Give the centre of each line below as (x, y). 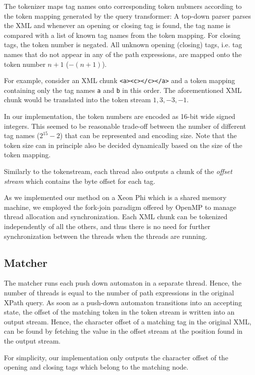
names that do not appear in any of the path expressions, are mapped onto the (123, 54)
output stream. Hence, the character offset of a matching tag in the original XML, (128, 321)
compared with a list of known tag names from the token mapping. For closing (122, 35)
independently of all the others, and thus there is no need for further (107, 226)
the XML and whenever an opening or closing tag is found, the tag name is (117, 25)
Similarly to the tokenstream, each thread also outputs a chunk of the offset (118, 171)
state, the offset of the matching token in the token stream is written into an (119, 312)
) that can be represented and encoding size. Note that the (148, 135)
